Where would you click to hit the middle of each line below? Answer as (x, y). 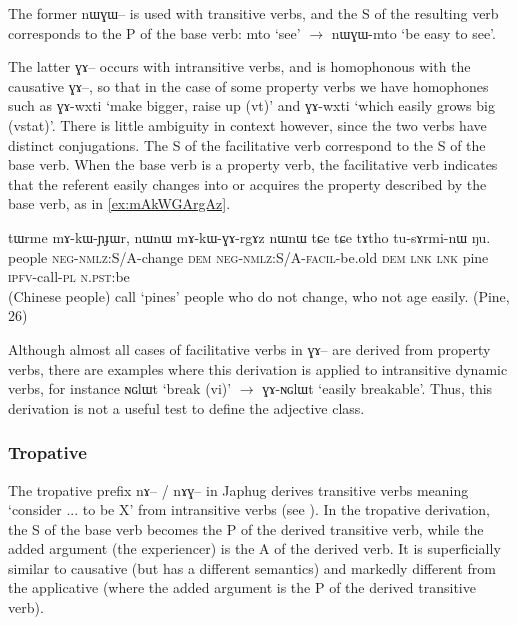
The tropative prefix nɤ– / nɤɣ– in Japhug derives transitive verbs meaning (238, 489)
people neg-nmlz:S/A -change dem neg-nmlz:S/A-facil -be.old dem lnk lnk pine (248, 256)
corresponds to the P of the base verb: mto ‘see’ (154, 32)
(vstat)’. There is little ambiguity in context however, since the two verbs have (247, 124)
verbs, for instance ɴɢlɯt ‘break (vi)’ (120, 388)
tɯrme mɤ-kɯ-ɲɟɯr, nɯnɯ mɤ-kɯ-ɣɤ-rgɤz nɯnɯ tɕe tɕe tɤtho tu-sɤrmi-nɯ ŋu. (249, 236)
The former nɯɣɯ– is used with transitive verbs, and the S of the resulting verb (253, 13)
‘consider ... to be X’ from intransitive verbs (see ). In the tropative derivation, (249, 509)
